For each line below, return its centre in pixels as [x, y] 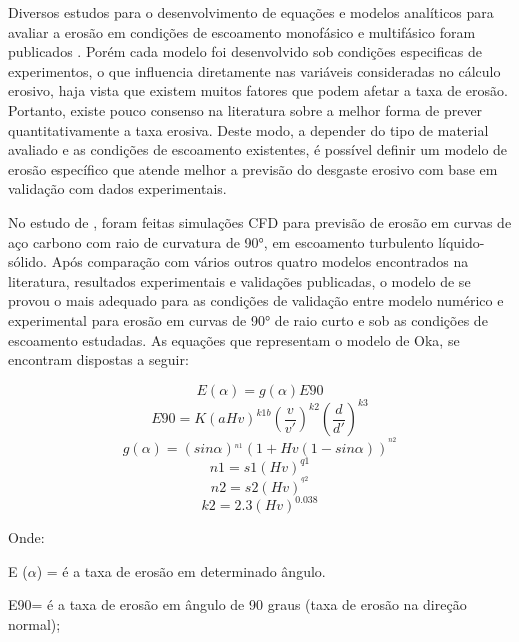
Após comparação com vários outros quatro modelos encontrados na [260, 261]
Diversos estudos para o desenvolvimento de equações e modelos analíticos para [251, 12]
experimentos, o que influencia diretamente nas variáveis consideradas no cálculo [254, 70]
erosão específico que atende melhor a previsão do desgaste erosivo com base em [253, 168]
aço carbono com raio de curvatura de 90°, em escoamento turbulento [221, 241]
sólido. [27, 261]
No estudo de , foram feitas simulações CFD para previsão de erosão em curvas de [260, 221]
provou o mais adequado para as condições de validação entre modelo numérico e [256, 300]
